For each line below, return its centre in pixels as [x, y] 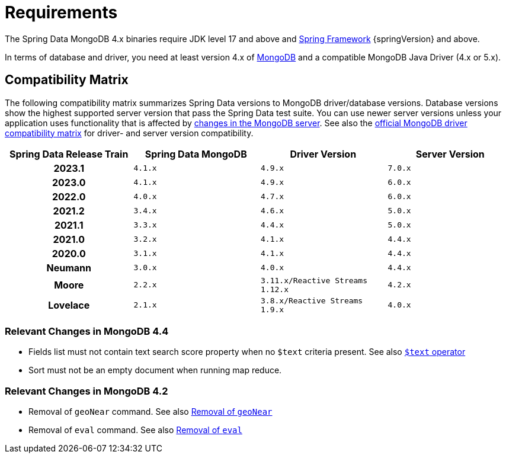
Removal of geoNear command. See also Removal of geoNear [150, 412]
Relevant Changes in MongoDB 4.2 [87, 391]
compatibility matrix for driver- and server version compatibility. [129, 133]
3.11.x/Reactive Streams [314, 280]
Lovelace [69, 305]
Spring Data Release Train [69, 154]
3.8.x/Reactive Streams [312, 300]
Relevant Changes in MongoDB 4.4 [87, 331]
